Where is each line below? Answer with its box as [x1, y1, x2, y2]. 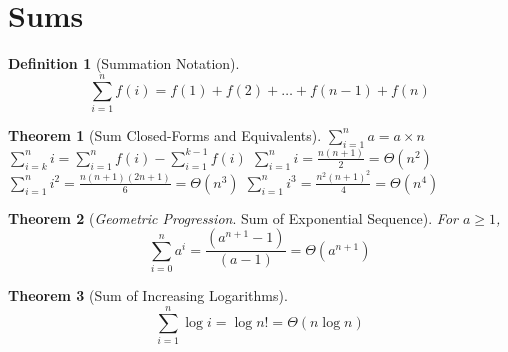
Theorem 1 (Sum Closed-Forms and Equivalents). [8, 124, 322, 145]
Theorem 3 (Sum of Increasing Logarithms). [8, 285, 288, 306]
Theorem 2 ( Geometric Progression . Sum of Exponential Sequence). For [8, 207, 458, 228]
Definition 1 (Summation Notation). [8, 53, 240, 74]
